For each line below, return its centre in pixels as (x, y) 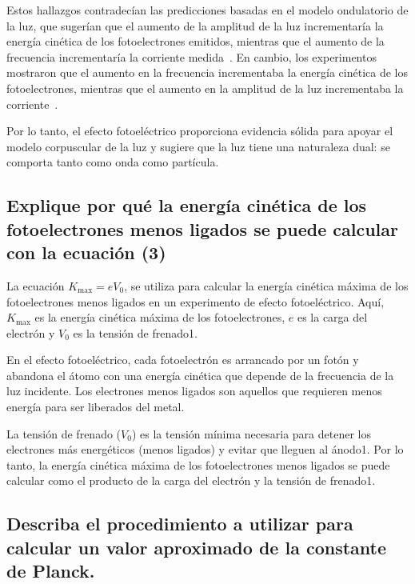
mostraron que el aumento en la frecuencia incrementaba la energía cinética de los (207, 72)
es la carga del (332, 317)
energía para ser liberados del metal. (96, 407)
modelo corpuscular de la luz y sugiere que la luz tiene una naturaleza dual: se (198, 146)
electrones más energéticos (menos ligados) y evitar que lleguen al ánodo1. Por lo (205, 449)
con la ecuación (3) (86, 252)
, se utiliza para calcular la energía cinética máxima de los (266, 285)
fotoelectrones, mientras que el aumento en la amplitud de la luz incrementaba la (205, 88)
